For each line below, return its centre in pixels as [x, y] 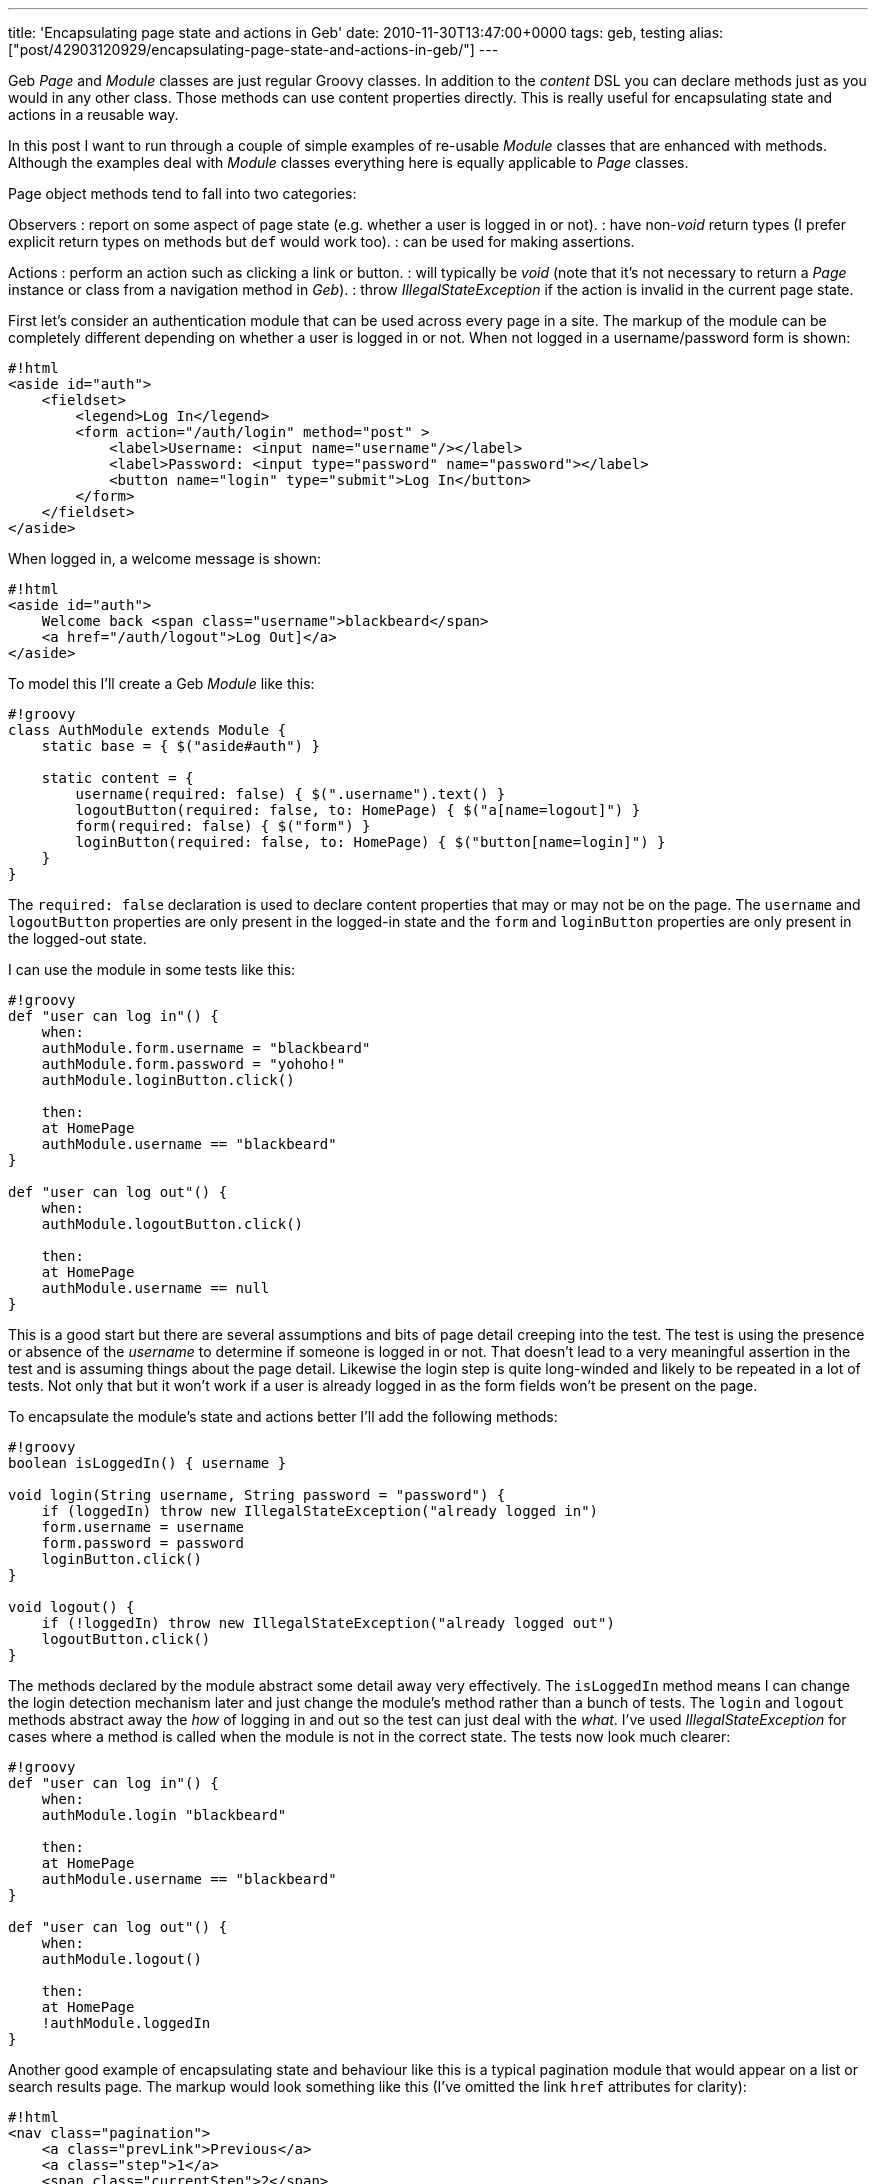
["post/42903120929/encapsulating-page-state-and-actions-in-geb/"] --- [253, 49]
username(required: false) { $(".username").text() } [290, 794]
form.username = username [143, 1527]
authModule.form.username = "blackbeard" [206, 1048]
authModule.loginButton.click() [168, 1080]
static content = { [117, 778]
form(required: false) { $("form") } [223, 826]
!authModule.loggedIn [126, 2023]
